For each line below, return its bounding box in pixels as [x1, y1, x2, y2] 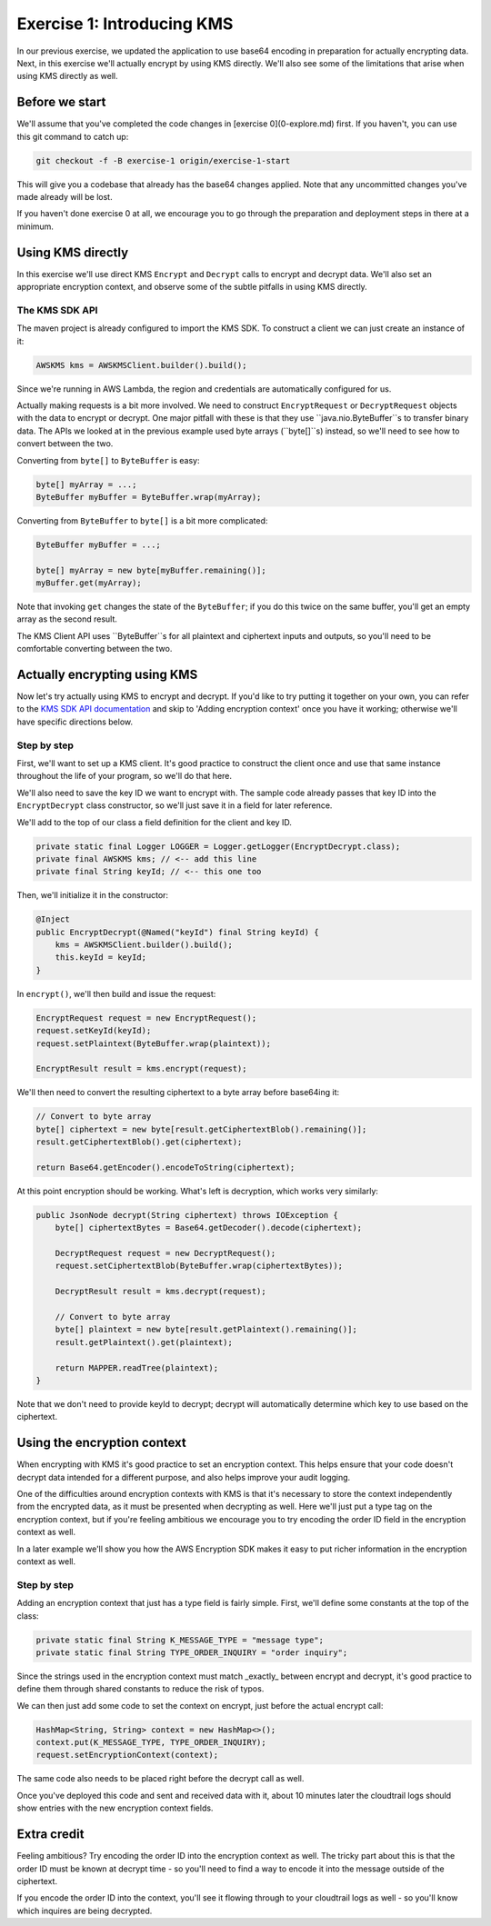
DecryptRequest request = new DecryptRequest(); [55, 1248, 276, 1259]
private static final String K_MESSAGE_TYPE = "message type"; [35, 1634, 325, 1645]
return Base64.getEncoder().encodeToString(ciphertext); [35, 1162, 296, 1173]
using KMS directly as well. [16, 71, 118, 82]
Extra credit [16, 1827, 85, 1842]
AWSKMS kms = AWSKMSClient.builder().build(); [35, 360, 247, 370]
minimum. [16, 221, 55, 232]
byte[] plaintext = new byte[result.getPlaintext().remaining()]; [55, 1324, 358, 1335]
